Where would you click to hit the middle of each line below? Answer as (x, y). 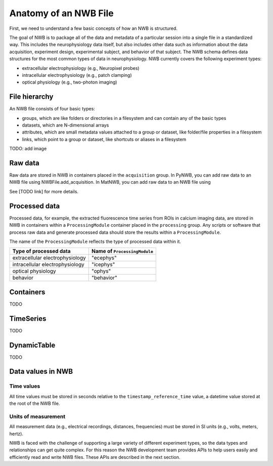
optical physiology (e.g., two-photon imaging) (70, 82)
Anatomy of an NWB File (61, 13)
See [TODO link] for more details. (44, 191)
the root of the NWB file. (35, 404)
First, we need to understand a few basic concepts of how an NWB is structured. (94, 28)
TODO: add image (28, 149)
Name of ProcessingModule (122, 251)
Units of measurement (37, 416)
